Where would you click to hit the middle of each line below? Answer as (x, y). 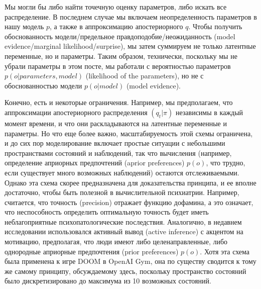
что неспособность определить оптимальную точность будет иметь (107, 212)
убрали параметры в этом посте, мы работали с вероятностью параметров (118, 66)
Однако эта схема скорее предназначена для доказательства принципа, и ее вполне (130, 182)
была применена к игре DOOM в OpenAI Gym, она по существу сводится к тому (130, 261)
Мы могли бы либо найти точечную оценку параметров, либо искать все (116, 7)
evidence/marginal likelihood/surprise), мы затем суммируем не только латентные (130, 46)
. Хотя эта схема (225, 251)
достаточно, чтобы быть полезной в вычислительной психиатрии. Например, (122, 192)
